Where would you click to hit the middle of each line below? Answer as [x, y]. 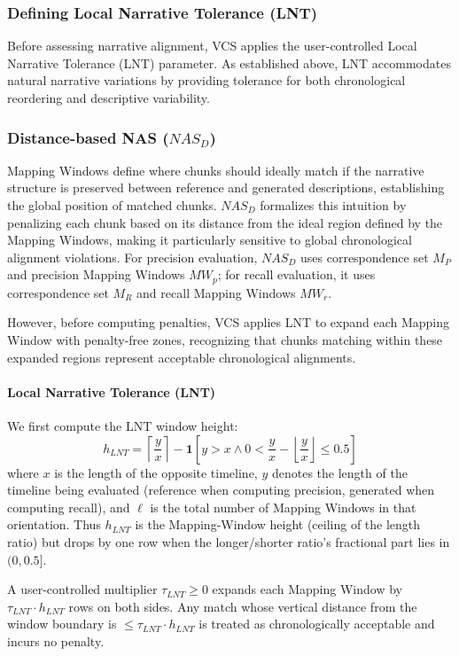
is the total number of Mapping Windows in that [283, 507]
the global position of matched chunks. [112, 205]
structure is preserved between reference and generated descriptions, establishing [226, 187]
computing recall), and [69, 507]
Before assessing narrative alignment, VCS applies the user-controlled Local [212, 46]
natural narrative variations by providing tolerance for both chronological [206, 80]
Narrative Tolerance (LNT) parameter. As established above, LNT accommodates [229, 62]
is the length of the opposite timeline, [156, 472]
